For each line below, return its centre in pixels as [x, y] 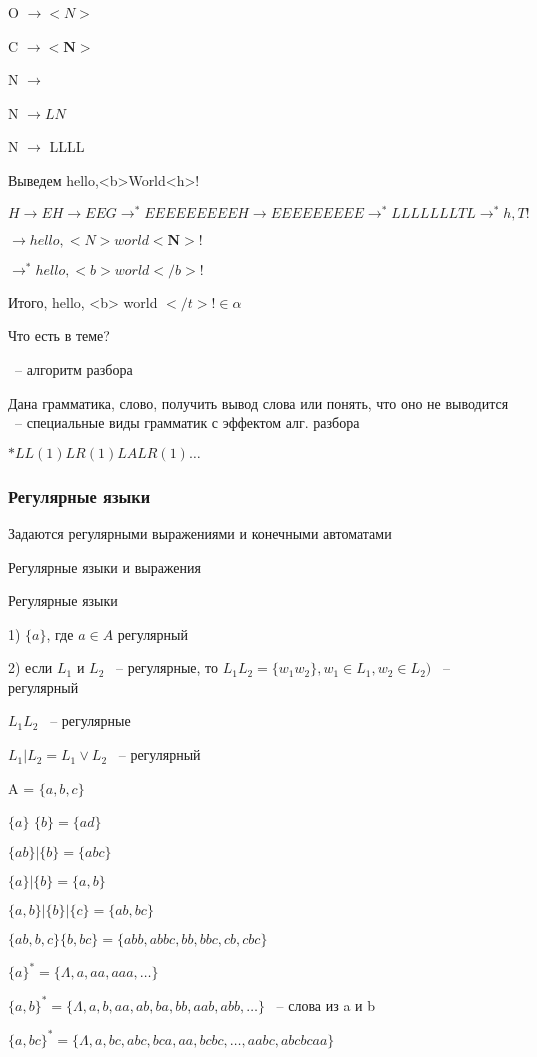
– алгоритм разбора [73, 368]
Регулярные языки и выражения [104, 566]
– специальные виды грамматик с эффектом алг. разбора [187, 422]
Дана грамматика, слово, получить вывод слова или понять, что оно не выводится [258, 402]
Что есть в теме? [59, 335]
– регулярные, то [167, 667]
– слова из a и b [326, 1004]
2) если [30, 667]
